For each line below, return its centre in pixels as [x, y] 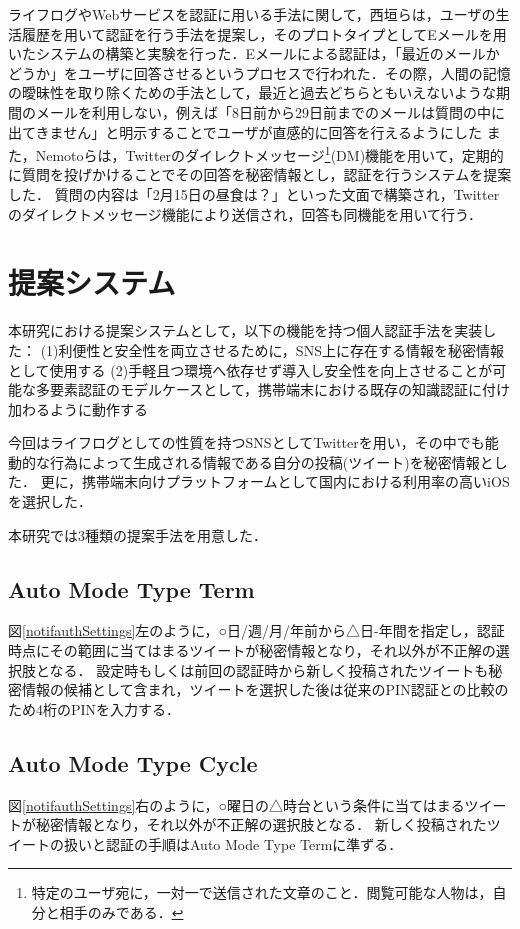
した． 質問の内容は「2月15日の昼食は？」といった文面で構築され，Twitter [254, 194]
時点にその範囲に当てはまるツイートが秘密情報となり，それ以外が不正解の [252, 650]
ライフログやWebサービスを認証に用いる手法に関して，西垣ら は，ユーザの [252, 14]
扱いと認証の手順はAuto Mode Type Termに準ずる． [233, 843]
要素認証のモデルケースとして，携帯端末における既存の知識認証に [265, 389]
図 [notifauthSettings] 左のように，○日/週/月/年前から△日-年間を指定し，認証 [256, 630]
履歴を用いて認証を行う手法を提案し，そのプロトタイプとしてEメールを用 [264, 33]
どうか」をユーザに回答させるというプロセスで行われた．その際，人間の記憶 [259, 72]
